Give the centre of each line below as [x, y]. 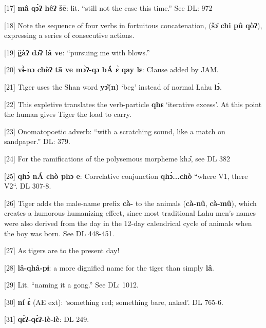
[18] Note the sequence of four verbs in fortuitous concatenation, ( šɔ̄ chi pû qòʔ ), [133, 25]
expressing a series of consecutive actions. [69, 35]
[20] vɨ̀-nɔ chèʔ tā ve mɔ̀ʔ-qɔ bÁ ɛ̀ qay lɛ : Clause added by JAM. [111, 69]
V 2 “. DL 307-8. [28, 186]
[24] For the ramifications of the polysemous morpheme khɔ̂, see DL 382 [117, 158]
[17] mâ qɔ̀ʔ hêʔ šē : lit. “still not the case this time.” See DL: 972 [108, 8]
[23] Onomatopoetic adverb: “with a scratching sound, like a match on [115, 131]
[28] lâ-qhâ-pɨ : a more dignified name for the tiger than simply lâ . [109, 267]
